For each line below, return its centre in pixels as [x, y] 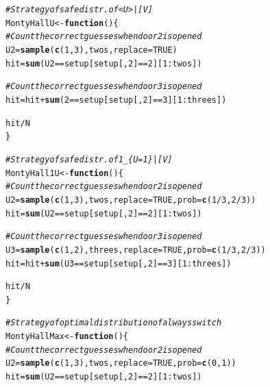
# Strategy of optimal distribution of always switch [114, 323]
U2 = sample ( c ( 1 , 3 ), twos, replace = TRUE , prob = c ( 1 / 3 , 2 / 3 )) [131, 200]
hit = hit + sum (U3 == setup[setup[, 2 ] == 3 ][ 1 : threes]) [119, 263]
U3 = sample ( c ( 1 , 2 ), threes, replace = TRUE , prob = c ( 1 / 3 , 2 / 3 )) [136, 250]
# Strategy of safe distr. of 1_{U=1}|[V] [89, 159]
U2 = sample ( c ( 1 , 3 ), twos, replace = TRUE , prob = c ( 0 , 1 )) [121, 363]
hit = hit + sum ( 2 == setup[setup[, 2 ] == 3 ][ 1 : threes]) [116, 100]
